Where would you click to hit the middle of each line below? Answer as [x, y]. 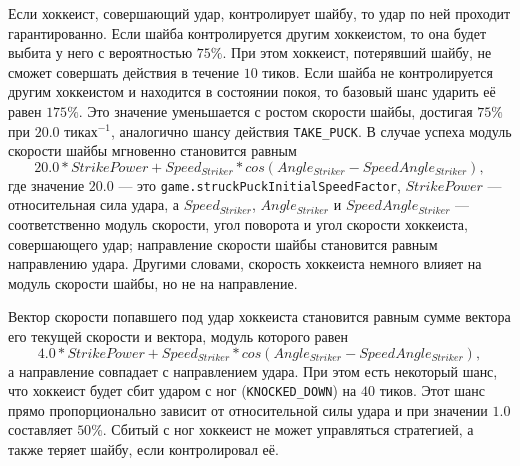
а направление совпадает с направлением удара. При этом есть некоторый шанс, [253, 370]
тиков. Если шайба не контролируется [377, 71]
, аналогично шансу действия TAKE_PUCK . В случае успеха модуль [311, 130]
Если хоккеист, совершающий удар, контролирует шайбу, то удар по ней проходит [259, 13]
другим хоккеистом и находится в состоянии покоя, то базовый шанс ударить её [252, 91]
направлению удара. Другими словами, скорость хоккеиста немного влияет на [245, 263]
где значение [46, 184]
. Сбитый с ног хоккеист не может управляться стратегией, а [288, 429]
